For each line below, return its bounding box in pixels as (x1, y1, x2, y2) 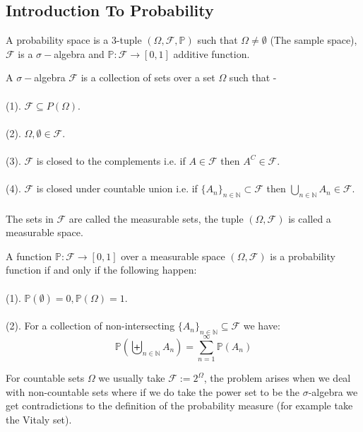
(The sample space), (270, 33, 357, 47)
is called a (288, 211, 331, 226)
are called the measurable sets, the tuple (69, 211, 244, 226)
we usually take (98, 370, 165, 385)
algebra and (54, 46, 105, 61)
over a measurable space (121, 248, 225, 263)
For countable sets (6, 370, 85, 385)
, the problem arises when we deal (203, 370, 351, 385)
